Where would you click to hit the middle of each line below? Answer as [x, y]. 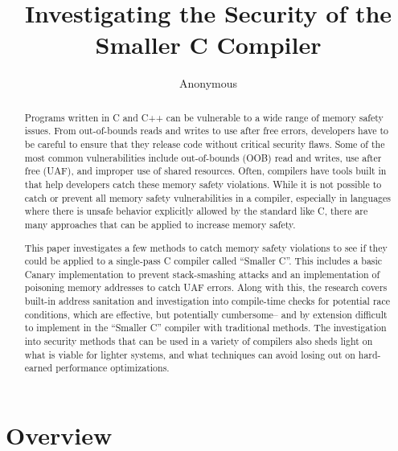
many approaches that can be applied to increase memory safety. [160, 224]
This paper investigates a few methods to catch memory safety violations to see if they [206, 247]
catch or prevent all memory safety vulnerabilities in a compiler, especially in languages [208, 197]
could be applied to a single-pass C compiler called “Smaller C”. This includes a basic [203, 261]
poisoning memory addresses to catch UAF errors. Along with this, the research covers [206, 287]
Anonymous [208, 83]
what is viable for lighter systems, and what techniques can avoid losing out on [190, 354]
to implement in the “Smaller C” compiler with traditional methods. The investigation [205, 328]
